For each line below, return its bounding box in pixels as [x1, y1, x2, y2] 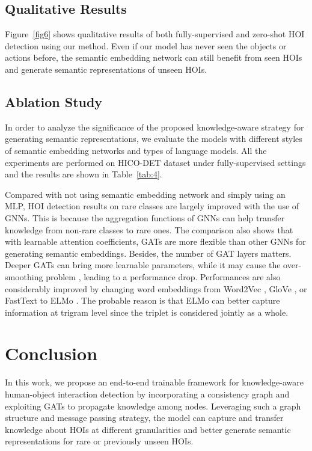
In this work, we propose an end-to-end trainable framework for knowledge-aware [5, 376, 304, 388]
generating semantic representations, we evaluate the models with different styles [5, 132, 302, 145]
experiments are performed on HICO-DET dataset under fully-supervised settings [5, 156, 306, 168]
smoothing [5, 270, 43, 283]
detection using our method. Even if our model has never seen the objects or [5, 39, 287, 52]
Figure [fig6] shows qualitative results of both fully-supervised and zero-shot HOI [5, 28, 305, 40]
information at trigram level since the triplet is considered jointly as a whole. [5, 305, 289, 318]
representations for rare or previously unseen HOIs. [5, 435, 194, 447]
